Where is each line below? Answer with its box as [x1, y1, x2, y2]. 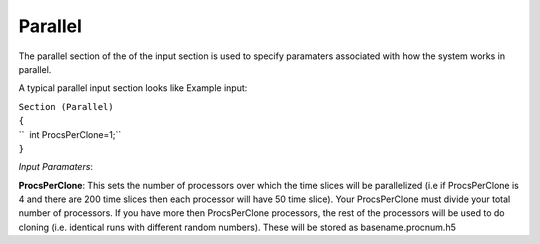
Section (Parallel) [18, 101, 114, 112]
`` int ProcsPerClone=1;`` [18, 128, 122, 140]
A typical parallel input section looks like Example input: [18, 82, 248, 94]
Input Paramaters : [18, 161, 94, 173]
